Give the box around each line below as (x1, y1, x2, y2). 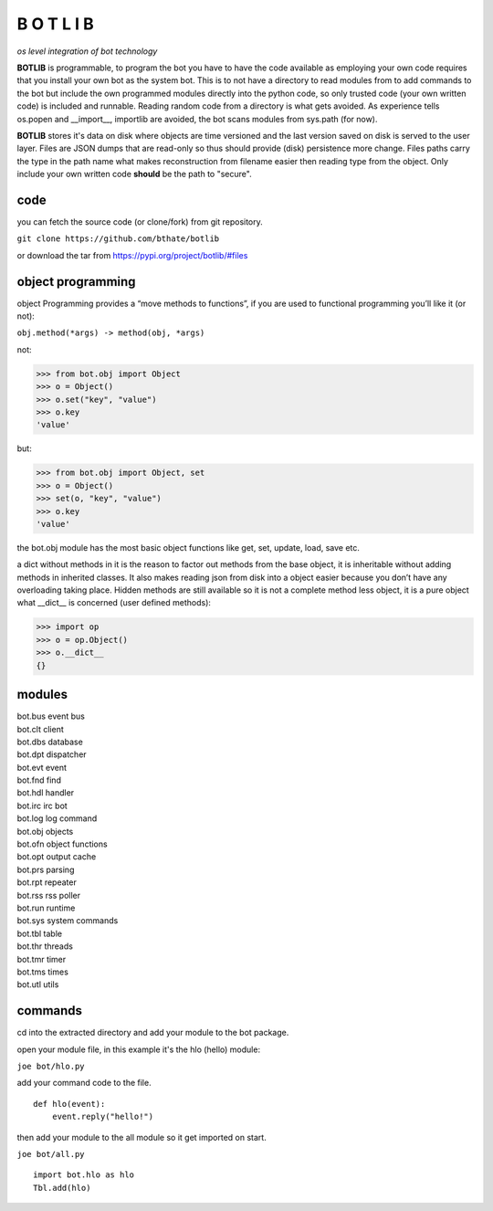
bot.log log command (16, 813, 98, 824)
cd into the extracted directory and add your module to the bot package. (16, 1027, 289, 1038)
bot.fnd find (16, 774, 61, 785)
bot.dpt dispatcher (16, 749, 87, 760)
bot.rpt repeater (16, 877, 77, 888)
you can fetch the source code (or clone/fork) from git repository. (16, 216, 264, 227)
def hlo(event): (33, 1099, 106, 1109)
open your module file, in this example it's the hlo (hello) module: (16, 1044, 260, 1055)
